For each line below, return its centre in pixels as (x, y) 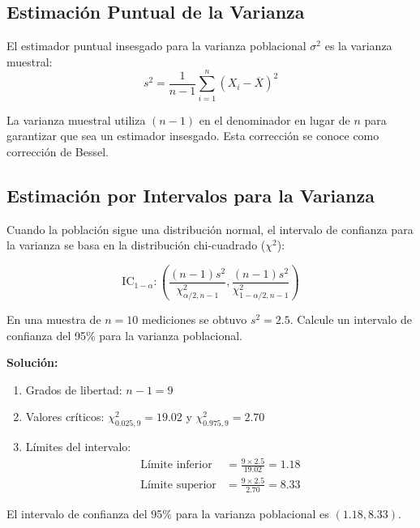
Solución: (32, 362)
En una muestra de (54, 319)
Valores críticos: (65, 417)
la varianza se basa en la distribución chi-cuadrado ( (136, 245)
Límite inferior (176, 465)
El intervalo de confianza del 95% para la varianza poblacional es (168, 513)
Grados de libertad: (74, 389)
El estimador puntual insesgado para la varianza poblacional (156, 46)
